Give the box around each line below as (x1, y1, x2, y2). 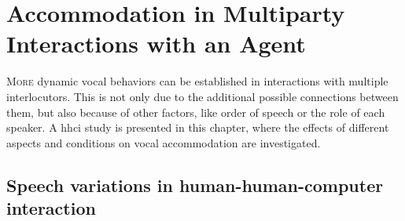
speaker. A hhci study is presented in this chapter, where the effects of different (6, 119, 389, 136)
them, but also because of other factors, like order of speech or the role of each (6, 103, 385, 120)
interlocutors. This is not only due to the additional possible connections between (6, 88, 399, 104)
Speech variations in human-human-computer (6, 172, 384, 197)
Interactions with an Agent (6, 27, 306, 60)
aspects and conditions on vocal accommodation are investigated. (6, 134, 321, 150)
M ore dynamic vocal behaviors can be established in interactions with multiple (6, 73, 388, 89)
